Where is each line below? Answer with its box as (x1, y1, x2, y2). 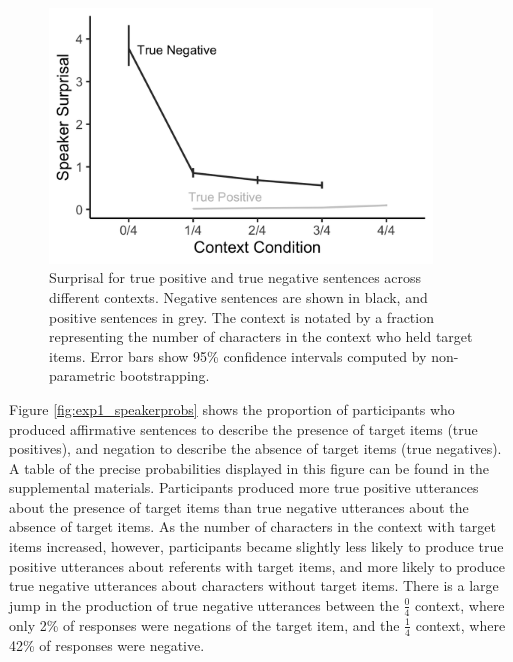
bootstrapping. (119, 365, 210, 386)
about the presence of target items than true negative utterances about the (9, 496, 469, 517)
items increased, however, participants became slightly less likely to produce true (9, 536, 504, 557)
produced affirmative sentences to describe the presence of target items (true (9, 418, 478, 439)
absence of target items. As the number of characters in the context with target (9, 516, 496, 537)
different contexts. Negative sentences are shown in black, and (49, 286, 428, 307)
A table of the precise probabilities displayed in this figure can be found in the (9, 457, 489, 478)
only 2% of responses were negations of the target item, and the (9, 614, 400, 635)
